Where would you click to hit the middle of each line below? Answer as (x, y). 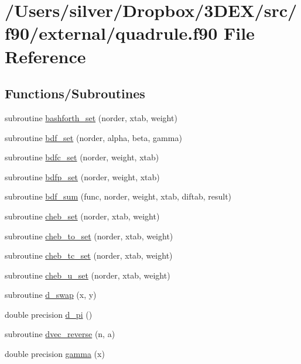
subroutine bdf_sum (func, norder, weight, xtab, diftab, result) (118, 196)
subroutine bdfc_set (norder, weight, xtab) (82, 157)
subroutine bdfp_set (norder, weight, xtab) (82, 176)
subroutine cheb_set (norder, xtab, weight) (82, 216)
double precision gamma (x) (55, 354)
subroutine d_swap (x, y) (51, 295)
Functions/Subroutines (75, 93)
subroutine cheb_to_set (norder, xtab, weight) (89, 236)
